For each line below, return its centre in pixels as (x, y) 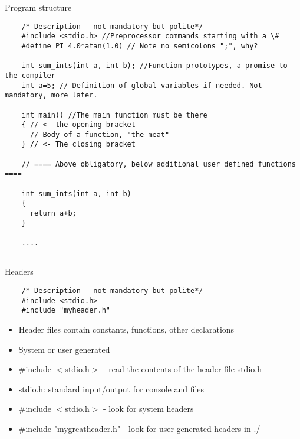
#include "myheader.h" (66, 310)
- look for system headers (149, 409)
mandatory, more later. (51, 95)
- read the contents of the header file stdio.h (182, 369)
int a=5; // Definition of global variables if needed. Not (142, 85)
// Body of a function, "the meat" (100, 134)
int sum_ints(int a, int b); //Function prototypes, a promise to (154, 66)
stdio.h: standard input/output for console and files (111, 388)
